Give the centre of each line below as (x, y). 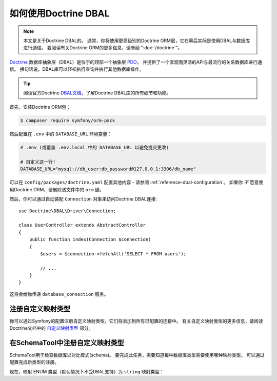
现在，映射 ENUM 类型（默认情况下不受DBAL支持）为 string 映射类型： (87, 371)
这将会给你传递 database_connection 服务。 (59, 294)
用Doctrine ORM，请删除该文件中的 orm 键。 (57, 189)
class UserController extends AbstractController (82, 225)
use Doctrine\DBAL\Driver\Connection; (67, 211)
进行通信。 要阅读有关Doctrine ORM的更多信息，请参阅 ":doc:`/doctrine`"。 (103, 48)
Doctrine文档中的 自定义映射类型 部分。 (51, 328)
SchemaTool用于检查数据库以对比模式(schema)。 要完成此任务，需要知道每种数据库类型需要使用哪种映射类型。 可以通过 (137, 355)
